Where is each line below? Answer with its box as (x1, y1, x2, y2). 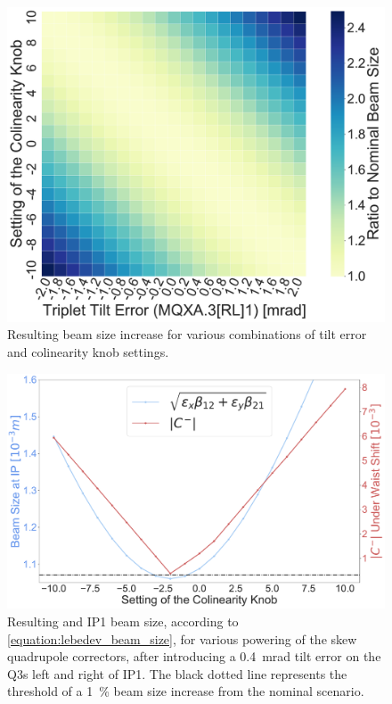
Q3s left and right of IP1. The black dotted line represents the (7, 664, 347, 683)
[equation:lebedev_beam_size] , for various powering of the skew (7, 629, 357, 648)
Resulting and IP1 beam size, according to (7, 611, 239, 630)
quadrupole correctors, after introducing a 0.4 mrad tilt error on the (7, 647, 381, 666)
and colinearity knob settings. (7, 342, 169, 360)
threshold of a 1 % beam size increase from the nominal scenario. (7, 682, 364, 700)
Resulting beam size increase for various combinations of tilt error (7, 325, 367, 344)
